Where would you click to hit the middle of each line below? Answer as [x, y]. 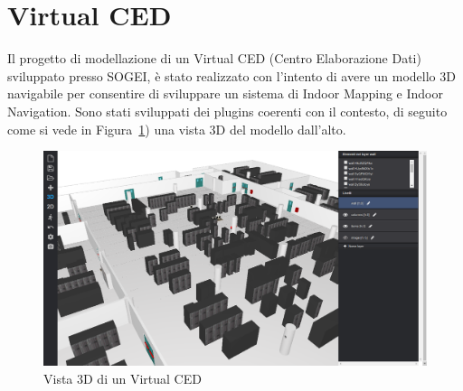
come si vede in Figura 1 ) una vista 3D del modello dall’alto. [177, 129]
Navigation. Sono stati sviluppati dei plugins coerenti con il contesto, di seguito [227, 111]
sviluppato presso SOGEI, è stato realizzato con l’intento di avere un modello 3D [231, 75]
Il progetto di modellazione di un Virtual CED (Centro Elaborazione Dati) [214, 58]
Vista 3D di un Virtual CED [123, 378]
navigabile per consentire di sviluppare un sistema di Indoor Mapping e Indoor [226, 93]
